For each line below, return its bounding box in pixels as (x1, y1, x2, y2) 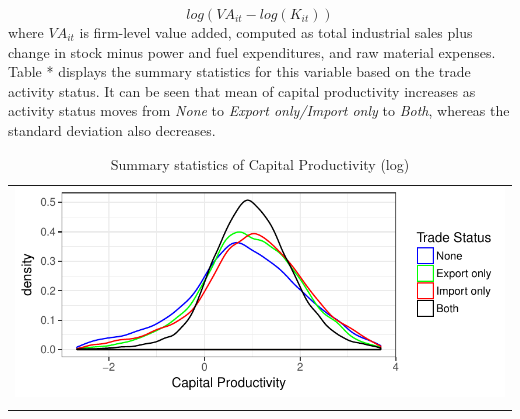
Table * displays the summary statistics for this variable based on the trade (8, 61, 471, 82)
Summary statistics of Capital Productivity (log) (110, 153, 410, 174)
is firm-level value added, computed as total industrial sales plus (79, 22, 473, 42)
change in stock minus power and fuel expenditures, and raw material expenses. (8, 41, 496, 62)
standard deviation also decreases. (8, 119, 216, 140)
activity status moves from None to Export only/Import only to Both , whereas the (8, 100, 510, 121)
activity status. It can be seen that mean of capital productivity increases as (8, 80, 476, 101)
